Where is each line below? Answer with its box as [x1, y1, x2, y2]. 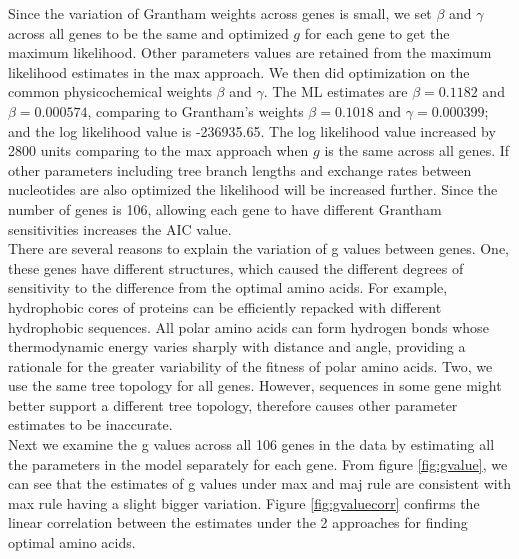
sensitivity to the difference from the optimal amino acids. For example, [8, 277, 448, 298]
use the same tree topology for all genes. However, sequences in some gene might [8, 375, 502, 396]
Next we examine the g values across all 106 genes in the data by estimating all [8, 434, 495, 455]
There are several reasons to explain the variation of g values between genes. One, [8, 238, 510, 259]
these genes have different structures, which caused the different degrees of [8, 257, 464, 278]
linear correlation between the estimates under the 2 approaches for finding [8, 512, 468, 533]
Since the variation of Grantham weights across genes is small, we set [8, 3, 432, 23]
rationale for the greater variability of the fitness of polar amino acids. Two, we [8, 355, 493, 376]
